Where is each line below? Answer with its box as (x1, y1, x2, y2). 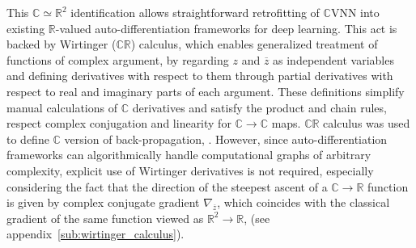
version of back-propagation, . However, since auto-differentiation (64, 130, 388, 147)
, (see (244, 209, 270, 226)
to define (6, 130, 49, 147)
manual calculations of (6, 99, 117, 116)
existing (6, 19, 45, 36)
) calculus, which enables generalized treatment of (130, 36, 378, 53)
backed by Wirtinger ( (6, 36, 117, 53)
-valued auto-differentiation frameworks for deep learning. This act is (55, 19, 397, 36)
